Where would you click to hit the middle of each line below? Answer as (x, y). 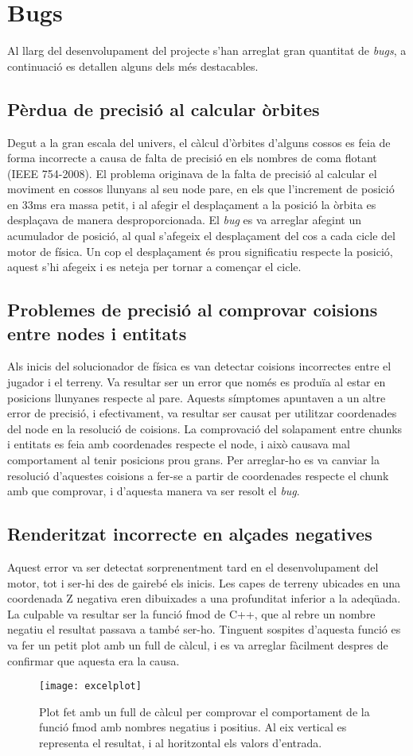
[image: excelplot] (90, 686)
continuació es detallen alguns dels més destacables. (133, 66)
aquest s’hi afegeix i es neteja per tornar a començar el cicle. (154, 267)
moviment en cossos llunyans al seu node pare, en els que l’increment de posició (201, 189)
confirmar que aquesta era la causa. (94, 660)
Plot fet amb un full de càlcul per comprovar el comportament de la (205, 711)
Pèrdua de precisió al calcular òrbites (164, 109)
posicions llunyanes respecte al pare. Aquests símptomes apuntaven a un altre (197, 397)
